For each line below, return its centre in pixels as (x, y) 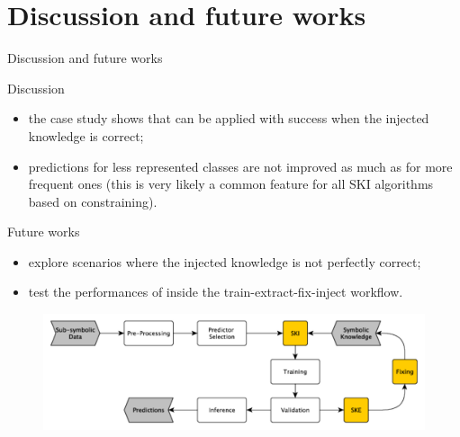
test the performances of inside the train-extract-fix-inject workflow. (216, 292)
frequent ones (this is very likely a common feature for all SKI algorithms (231, 184)
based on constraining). (93, 201)
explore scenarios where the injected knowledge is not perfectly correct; (225, 261)
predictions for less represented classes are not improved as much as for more (240, 166)
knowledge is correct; (86, 135)
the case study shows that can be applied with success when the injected (229, 118)
